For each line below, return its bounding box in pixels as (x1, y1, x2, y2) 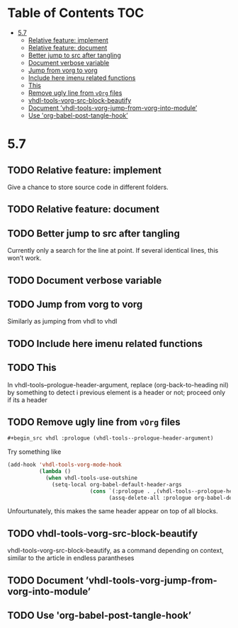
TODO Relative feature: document (7, 203, 159, 215)
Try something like (7, 447, 62, 456)
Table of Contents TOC (7, 5, 144, 21)
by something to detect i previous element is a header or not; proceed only (7, 388, 225, 396)
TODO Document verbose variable (7, 274, 162, 286)
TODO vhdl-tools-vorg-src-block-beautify (7, 527, 198, 539)
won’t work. (7, 253, 42, 263)
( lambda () (38, 468, 72, 475)
